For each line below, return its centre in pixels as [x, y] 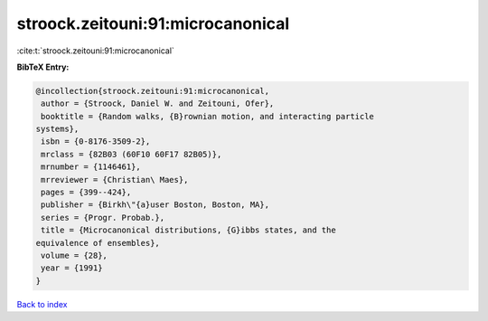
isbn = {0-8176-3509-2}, [96, 142]
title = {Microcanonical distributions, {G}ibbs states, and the [188, 230]
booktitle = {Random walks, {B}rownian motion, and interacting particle [208, 116]
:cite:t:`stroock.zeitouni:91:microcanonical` [96, 51]
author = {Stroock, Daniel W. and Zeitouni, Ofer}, [158, 104]
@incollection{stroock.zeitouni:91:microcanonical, [153, 91]
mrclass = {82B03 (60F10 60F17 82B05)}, [131, 154]
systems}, [57, 129]
